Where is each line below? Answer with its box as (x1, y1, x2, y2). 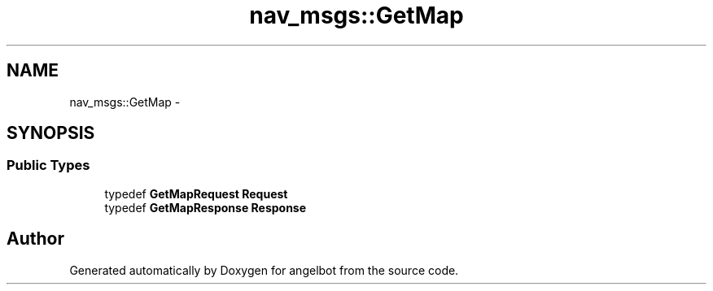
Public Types (7, 157, 90, 174)
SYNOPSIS (7, 123, 95, 144)
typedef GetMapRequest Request (104, 186, 288, 201)
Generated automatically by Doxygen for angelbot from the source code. (69, 263, 459, 277)
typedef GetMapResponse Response (104, 200, 307, 215)
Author (7, 228, 64, 250)
